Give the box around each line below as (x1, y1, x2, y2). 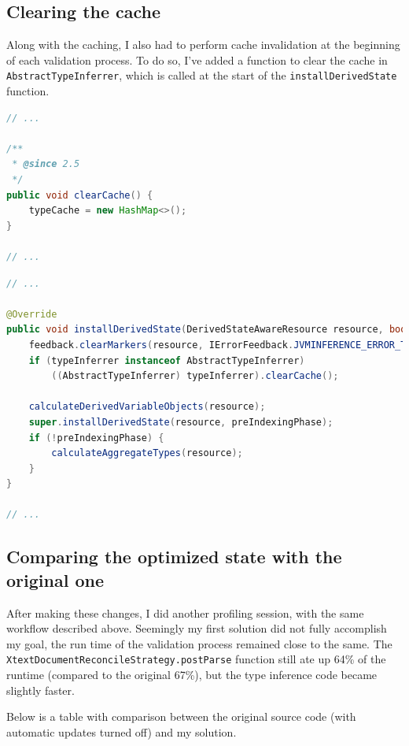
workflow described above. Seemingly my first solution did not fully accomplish (6, 620, 387, 637)
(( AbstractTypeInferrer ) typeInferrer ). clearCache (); (51, 370, 339, 382)
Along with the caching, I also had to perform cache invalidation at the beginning (6, 36, 400, 53)
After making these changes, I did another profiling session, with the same (6, 604, 364, 621)
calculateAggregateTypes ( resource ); (51, 447, 243, 459)
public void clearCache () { (6, 189, 153, 201)
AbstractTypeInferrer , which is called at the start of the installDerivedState (6, 67, 397, 84)
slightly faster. (6, 681, 75, 698)
